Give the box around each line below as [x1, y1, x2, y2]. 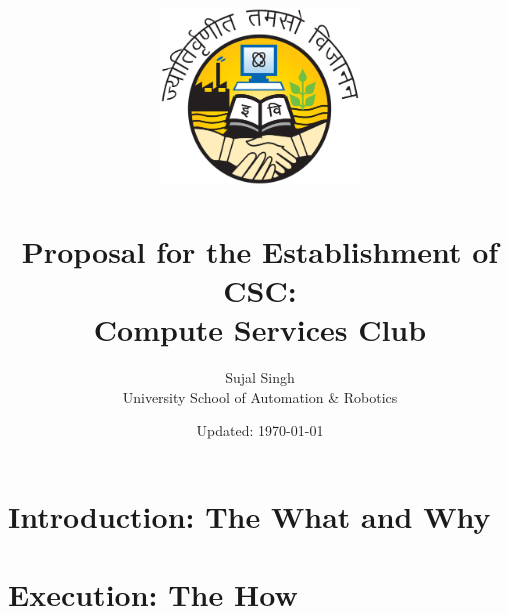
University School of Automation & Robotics [122, 386, 398, 407]
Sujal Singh [225, 367, 295, 388]
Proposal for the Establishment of [21, 230, 499, 271]
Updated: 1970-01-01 [196, 420, 324, 441]
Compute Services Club [93, 309, 427, 350]
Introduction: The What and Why [8, 496, 491, 536]
